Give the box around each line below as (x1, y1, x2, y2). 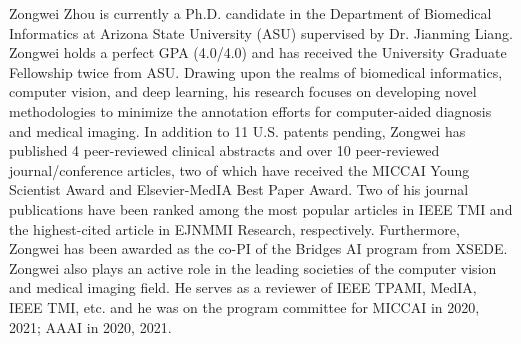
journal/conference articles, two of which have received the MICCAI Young (9, 159, 470, 180)
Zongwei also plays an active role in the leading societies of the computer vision (9, 257, 497, 278)
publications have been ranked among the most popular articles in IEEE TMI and (9, 198, 513, 219)
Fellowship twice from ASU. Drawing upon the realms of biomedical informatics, (9, 61, 503, 82)
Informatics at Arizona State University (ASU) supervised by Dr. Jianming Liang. (9, 22, 513, 43)
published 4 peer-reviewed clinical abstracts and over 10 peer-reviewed (9, 140, 440, 161)
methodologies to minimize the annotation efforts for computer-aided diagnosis (9, 100, 492, 121)
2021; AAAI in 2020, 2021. (9, 316, 172, 337)
